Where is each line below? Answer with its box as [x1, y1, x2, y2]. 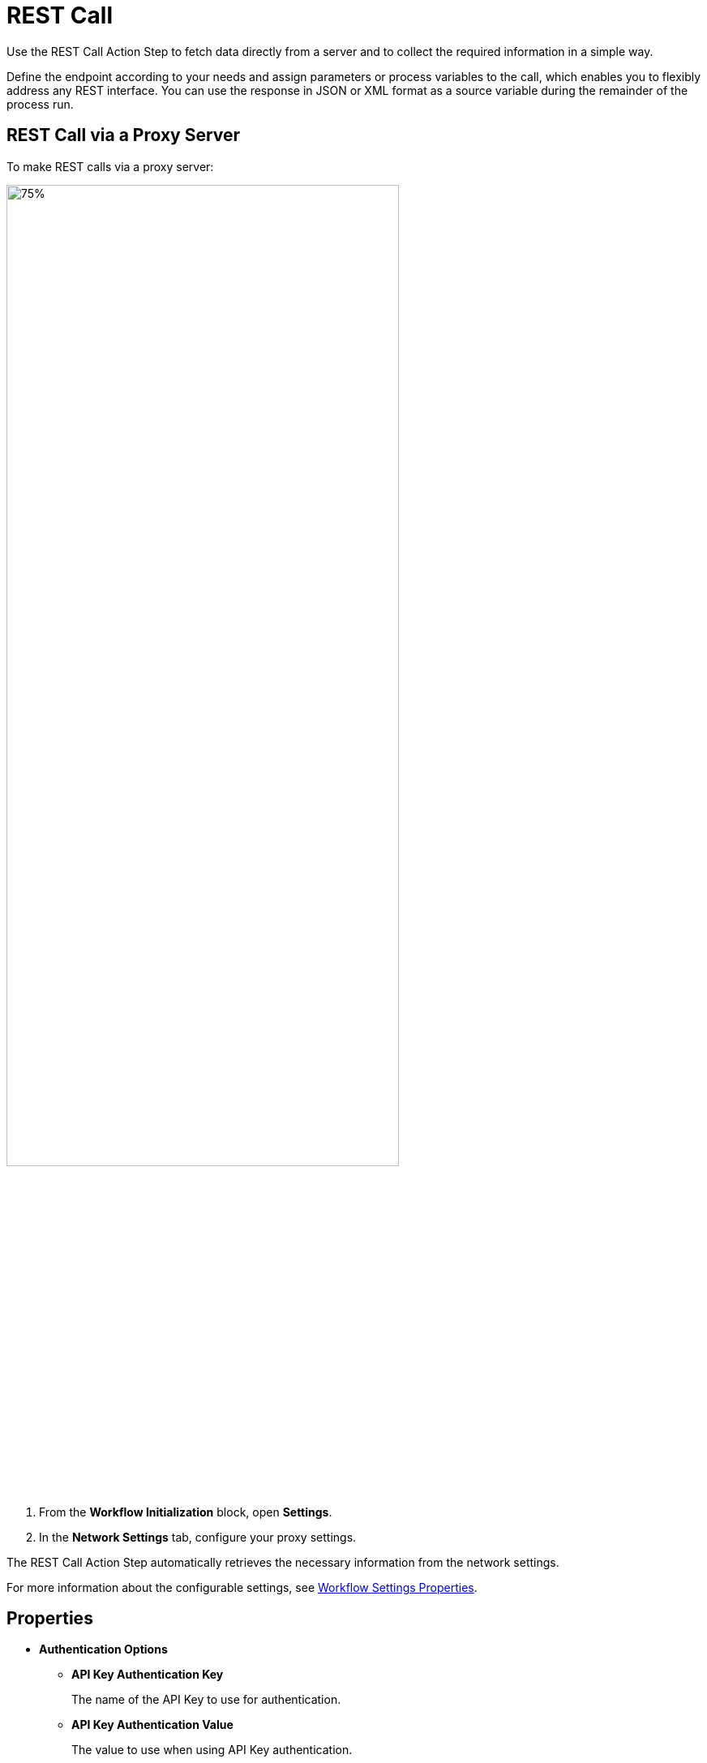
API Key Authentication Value [71, 1718, 234, 1732]
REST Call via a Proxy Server [6, 125, 241, 146]
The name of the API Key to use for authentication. [71, 1692, 341, 1707]
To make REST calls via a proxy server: [6, 159, 214, 174]
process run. [6, 97, 74, 111]
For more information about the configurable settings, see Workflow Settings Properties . [6, 1580, 478, 1594]
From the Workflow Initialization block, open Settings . [39, 1504, 332, 1519]
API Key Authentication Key [71, 1667, 224, 1682]
